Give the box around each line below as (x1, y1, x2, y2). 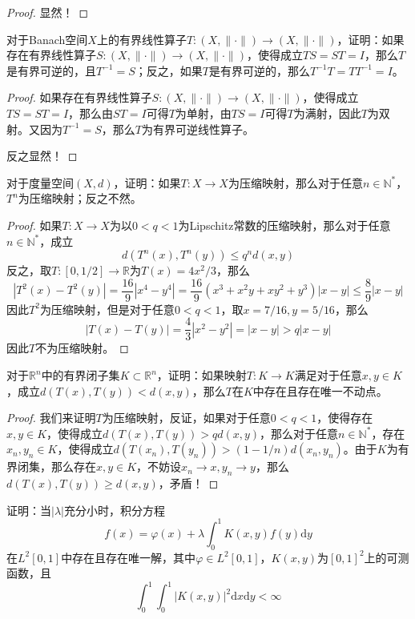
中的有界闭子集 (41, 367, 120, 384)
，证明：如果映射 (156, 367, 247, 384)
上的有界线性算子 (96, 30, 187, 47)
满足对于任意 (294, 367, 362, 384)
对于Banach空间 (6, 30, 88, 47)
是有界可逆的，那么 (208, 62, 310, 78)
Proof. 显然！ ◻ (6, 4, 89, 20)
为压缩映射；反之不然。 (18, 190, 142, 207)
